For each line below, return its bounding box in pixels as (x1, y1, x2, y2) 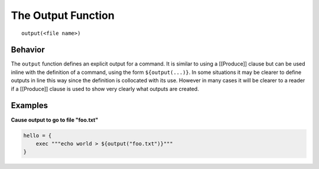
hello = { (23, 132, 52, 139)
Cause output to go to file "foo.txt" (11, 116, 99, 123)
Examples (11, 100, 48, 110)
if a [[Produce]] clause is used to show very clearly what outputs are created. (11, 85, 199, 92)
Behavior (11, 45, 45, 55)
